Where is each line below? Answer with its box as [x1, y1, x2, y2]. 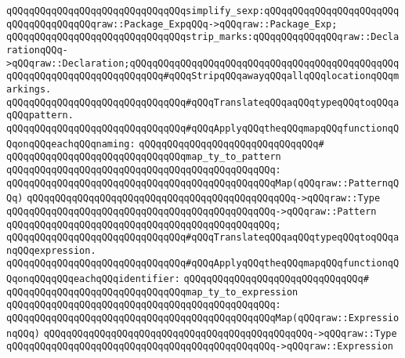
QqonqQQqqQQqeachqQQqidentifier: [6, 273, 180, 285]
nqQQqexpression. [6, 244, 96, 256]
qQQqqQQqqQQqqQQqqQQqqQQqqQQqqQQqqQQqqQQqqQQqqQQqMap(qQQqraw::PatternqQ [6, 177, 400, 189]
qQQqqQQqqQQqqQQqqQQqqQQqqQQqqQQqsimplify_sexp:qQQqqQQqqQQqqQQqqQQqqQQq [6, 5, 400, 16]
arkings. [6, 83, 52, 95]
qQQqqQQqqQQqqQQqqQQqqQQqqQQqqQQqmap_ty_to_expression [6, 286, 298, 298]
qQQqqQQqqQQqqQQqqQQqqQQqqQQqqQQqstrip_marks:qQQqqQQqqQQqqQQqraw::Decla [6, 31, 400, 43]
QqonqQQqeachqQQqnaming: [6, 138, 136, 150]
